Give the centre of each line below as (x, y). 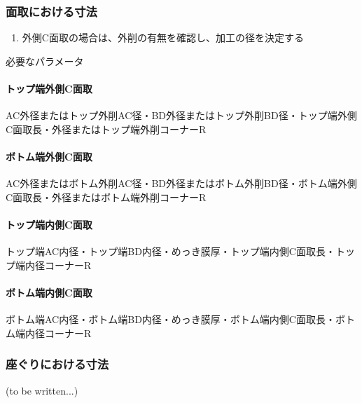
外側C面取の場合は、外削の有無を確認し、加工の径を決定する (163, 37)
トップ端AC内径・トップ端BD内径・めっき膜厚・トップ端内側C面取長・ (170, 251)
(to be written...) (42, 390)
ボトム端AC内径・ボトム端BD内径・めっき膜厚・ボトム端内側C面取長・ (170, 319)
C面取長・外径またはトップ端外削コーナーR (106, 129)
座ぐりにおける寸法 (57, 364)
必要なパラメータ (45, 61)
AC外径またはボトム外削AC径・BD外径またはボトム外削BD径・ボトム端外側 (181, 183)
